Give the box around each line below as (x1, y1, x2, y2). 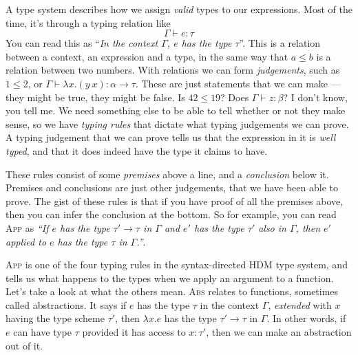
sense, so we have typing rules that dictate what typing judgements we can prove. (6, 116, 349, 131)
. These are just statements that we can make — (135, 76, 341, 90)
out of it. (6, 338, 43, 352)
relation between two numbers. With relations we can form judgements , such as (6, 63, 340, 77)
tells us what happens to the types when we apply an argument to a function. (6, 270, 334, 285)
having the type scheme (6, 311, 105, 325)
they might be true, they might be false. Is (6, 89, 185, 104)
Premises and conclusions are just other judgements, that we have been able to (6, 180, 338, 195)
